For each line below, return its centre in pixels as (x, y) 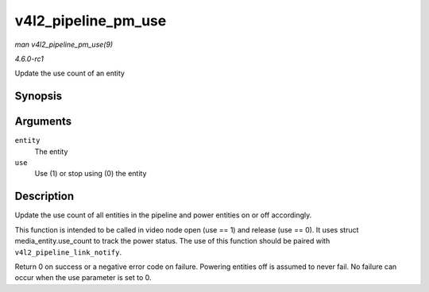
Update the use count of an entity (70, 73)
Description (44, 196)
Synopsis (39, 96)
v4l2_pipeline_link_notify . (68, 252)
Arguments (43, 122)
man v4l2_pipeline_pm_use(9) (64, 44)
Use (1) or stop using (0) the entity (91, 174)
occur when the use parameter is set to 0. (83, 278)
